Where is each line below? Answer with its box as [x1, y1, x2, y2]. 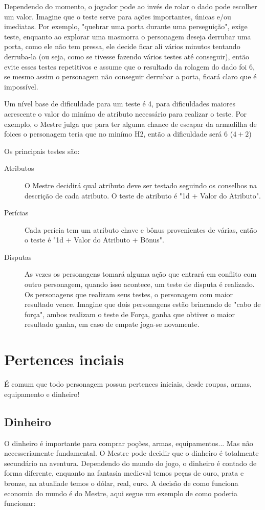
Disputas [4, 251, 32, 262]
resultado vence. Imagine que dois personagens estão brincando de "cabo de [25, 299, 261, 309]
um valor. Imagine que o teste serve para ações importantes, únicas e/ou [4, 11, 231, 21]
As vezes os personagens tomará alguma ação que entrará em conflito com [25, 269, 257, 279]
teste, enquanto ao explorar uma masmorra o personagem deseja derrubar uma [4, 31, 251, 41]
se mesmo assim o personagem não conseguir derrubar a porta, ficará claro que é [4, 71, 257, 82]
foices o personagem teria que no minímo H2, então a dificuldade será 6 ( [4, 128, 233, 139]
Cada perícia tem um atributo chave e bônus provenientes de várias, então [25, 224, 257, 235]
